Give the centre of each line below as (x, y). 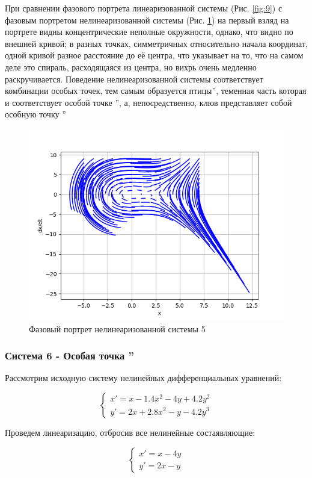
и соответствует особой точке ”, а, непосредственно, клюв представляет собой (148, 102)
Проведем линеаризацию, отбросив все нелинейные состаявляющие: (130, 432)
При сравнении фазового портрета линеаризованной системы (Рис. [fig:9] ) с (144, 8)
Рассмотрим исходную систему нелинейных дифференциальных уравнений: (143, 378)
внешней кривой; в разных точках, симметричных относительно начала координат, (156, 43)
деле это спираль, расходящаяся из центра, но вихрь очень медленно (131, 67)
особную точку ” (35, 114)
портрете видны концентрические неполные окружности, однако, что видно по (149, 32)
